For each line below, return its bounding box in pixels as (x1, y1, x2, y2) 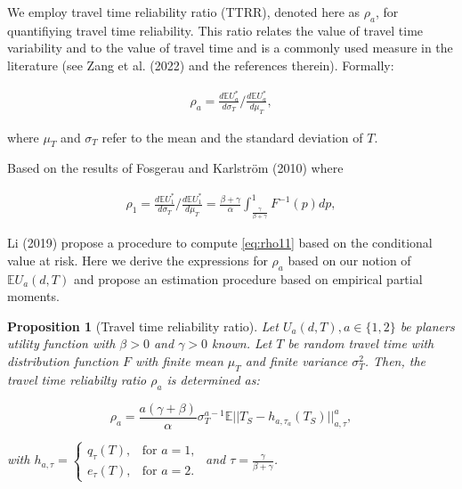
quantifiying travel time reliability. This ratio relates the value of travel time (7, 20, 424, 39)
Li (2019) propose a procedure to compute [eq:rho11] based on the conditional (7, 233, 433, 252)
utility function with (7, 334, 116, 353)
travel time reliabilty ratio (7, 370, 147, 388)
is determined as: (166, 370, 260, 388)
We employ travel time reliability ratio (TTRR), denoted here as (7, 3, 361, 20)
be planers (400, 316, 455, 335)
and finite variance (245, 352, 348, 371)
